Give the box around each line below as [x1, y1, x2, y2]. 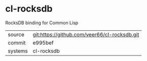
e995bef [32, 39, 54, 46]
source [8, 31, 24, 38]
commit [8, 39, 26, 46]
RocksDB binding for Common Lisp [5, 20, 79, 26]
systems [8, 47, 28, 54]
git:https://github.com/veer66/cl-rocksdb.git [32, 31, 139, 38]
